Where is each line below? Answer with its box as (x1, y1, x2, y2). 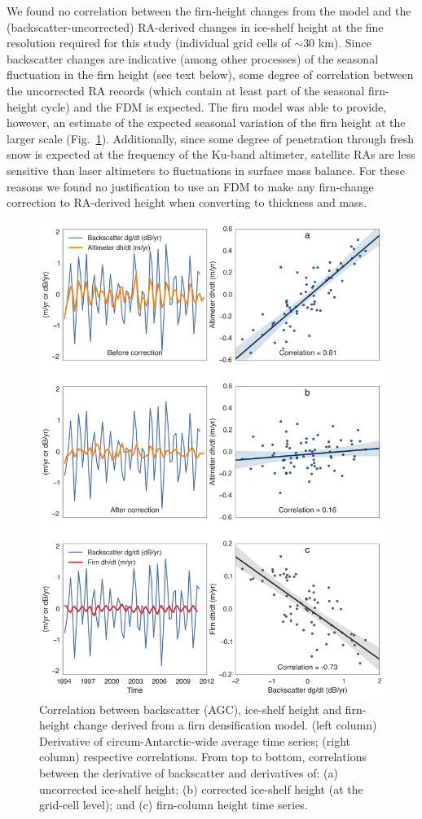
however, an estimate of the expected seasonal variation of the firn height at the (7, 114, 406, 131)
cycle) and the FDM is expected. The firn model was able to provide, (41, 98, 387, 115)
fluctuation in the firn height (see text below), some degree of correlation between (7, 66, 414, 83)
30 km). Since (303, 34, 371, 51)
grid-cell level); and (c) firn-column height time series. (39, 796, 308, 813)
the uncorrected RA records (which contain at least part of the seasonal (7, 81, 365, 99)
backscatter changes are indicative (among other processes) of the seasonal (7, 50, 379, 67)
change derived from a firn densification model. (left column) (73, 716, 377, 734)
